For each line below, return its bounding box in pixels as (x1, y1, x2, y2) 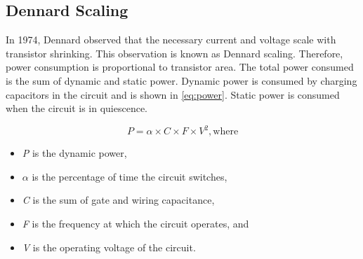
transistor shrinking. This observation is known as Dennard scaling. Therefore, (6, 45, 343, 60)
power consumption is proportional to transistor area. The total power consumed (6, 59, 354, 74)
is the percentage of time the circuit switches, (32, 169, 227, 183)
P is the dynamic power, (22, 146, 127, 160)
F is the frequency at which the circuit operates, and (22, 216, 249, 231)
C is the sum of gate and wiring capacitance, (22, 192, 215, 207)
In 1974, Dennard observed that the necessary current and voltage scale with (6, 32, 336, 47)
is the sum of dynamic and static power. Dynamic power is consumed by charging (6, 73, 357, 87)
